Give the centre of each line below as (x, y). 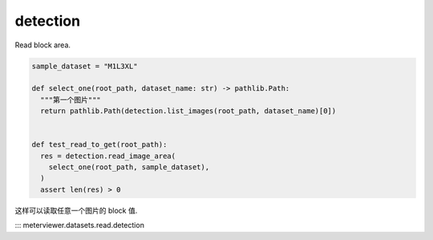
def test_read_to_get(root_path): (99, 145)
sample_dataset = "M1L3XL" (85, 66)
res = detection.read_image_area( (108, 156)
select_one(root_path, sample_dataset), (129, 167)
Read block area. (43, 45)
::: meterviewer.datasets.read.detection (79, 226)
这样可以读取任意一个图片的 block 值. (76, 210)
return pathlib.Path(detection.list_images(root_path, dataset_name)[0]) (188, 111)
